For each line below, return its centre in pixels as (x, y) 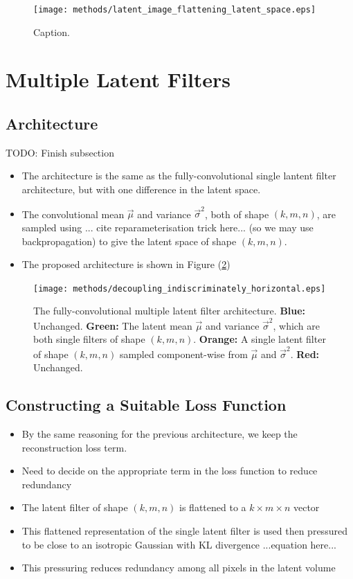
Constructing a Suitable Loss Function (146, 405)
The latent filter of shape (75, 507)
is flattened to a (213, 507)
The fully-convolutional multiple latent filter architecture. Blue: (170, 311)
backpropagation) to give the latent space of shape (129, 241)
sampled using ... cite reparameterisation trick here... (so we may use (168, 227)
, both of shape (237, 214)
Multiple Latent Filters (118, 79)
